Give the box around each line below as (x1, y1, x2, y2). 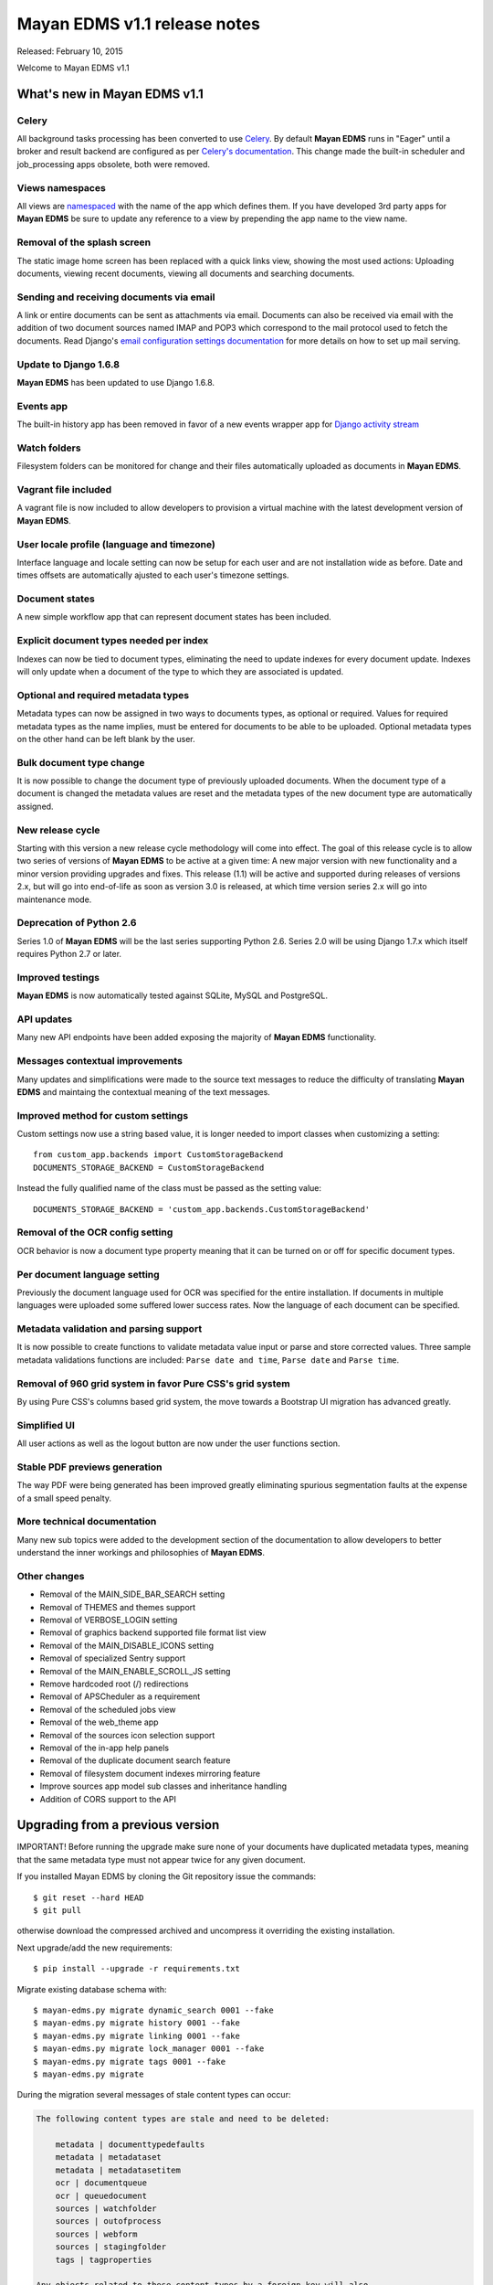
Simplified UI (16, 1419, 75, 1431)
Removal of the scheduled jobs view (39, 1704, 176, 1715)
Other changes (16, 1569, 85, 1582)
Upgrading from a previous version (16, 1817, 220, 1833)
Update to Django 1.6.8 (16, 357, 121, 370)
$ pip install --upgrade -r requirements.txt (33, 1963, 241, 1974)
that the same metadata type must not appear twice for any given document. (16, 1854, 306, 1865)
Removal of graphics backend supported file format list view (39, 1627, 267, 1638)
